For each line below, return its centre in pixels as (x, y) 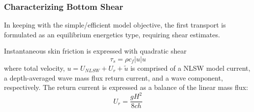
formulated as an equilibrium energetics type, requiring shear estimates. (112, 34)
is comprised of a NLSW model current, (190, 68)
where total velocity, (34, 68)
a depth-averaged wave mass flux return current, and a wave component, (113, 77)
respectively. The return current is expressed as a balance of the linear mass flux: (126, 87)
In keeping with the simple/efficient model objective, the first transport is (115, 25)
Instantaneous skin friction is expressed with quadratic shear (95, 51)
